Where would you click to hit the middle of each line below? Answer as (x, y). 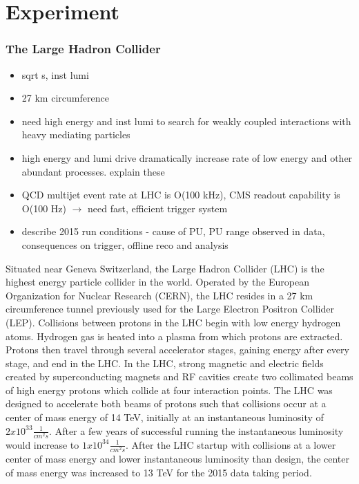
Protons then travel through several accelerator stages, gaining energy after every (177, 350)
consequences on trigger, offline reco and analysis (125, 244)
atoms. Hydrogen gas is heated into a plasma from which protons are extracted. (174, 336)
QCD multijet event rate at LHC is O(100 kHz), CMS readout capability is (181, 195)
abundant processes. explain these (93, 171)
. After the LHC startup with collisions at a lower (231, 444)
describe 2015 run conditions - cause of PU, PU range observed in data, (173, 231)
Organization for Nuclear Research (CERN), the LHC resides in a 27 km (159, 295)
